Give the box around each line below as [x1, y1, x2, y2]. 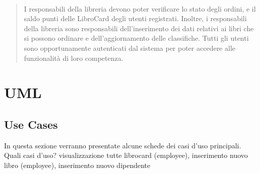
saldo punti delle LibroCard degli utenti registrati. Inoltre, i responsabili [24, 13, 247, 24]
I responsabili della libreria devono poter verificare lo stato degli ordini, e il [24, 3, 256, 14]
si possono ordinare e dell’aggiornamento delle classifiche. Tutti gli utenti [24, 33, 249, 43]
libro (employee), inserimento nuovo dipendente [4, 159, 151, 170]
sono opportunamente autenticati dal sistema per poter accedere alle [24, 42, 235, 53]
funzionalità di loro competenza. [24, 52, 123, 63]
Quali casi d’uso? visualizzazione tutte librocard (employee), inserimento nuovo [4, 150, 248, 160]
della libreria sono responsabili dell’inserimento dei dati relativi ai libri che [24, 23, 254, 33]
